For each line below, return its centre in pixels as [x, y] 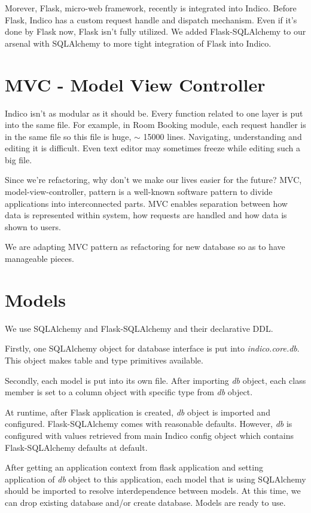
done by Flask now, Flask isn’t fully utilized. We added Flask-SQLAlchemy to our [155, 31]
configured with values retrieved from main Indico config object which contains [149, 435]
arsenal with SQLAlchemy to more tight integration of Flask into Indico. [138, 43]
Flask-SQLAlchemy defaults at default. [76, 447]
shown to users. [33, 226]
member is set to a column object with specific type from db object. [129, 392]
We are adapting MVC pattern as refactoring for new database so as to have [145, 247]
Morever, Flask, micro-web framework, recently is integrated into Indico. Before [151, 8]
